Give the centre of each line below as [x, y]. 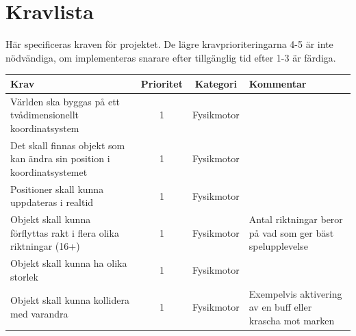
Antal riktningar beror [296, 219]
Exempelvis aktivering [295, 293]
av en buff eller [280, 307]
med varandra [39, 314]
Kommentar [278, 83]
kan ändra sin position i [60, 158]
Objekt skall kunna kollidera [70, 300]
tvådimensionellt [45, 115]
